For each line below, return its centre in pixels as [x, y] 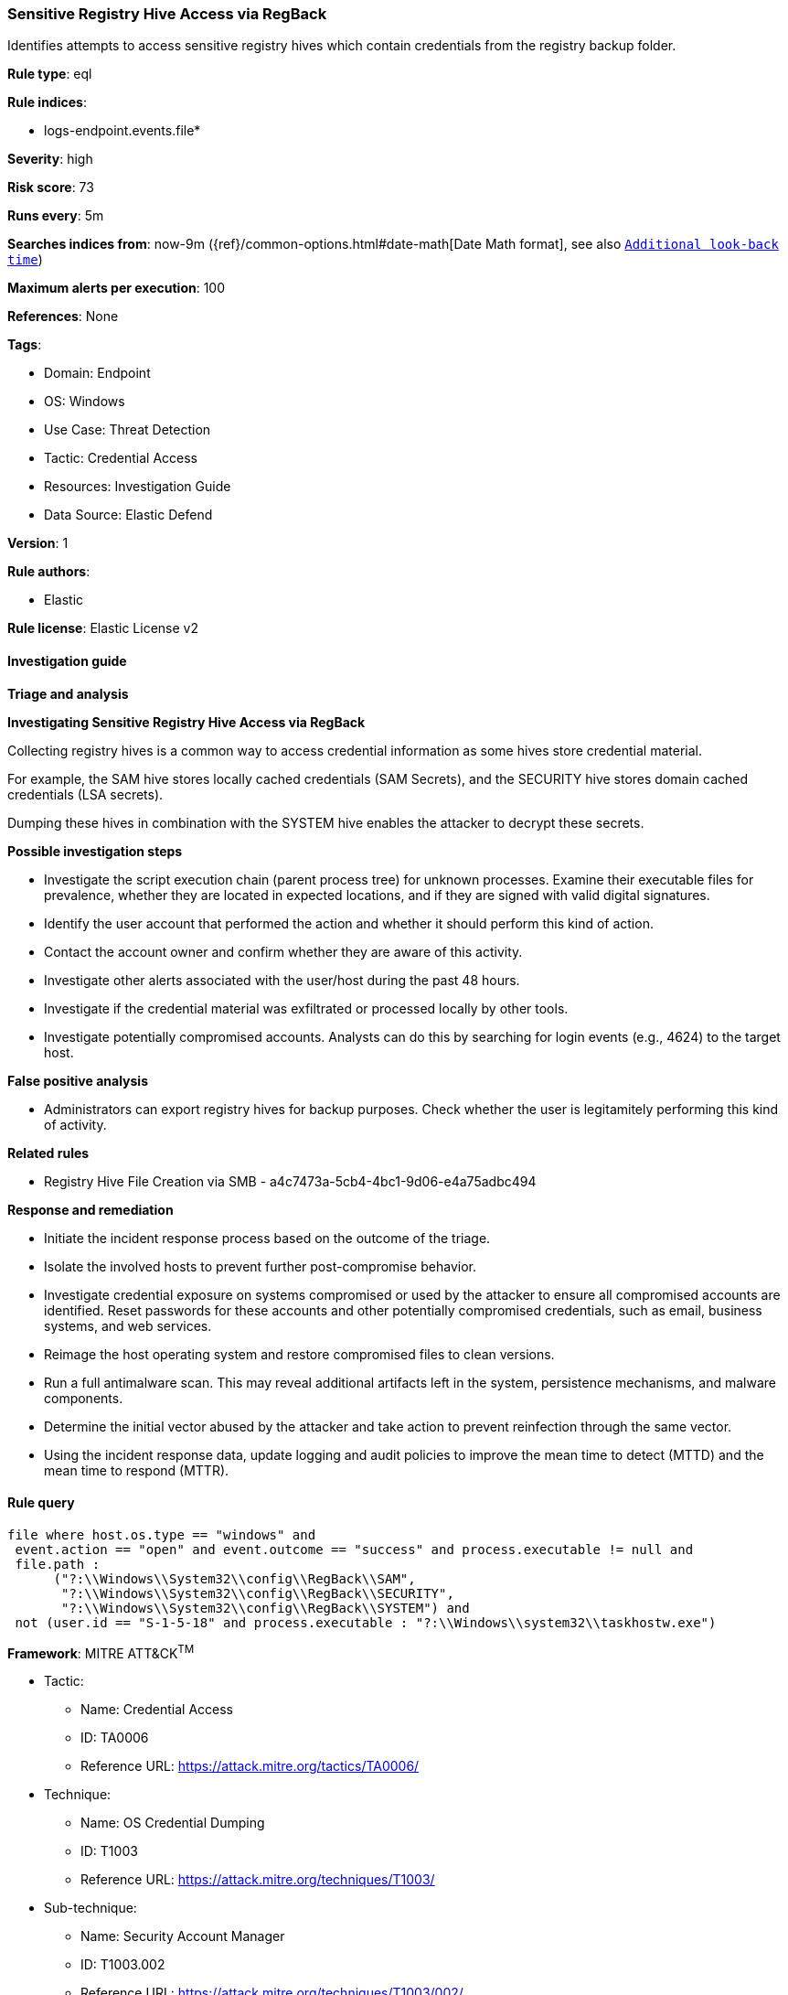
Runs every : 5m [56, 216]
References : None [63, 316]
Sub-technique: [91, 1908]
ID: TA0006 [115, 1738]
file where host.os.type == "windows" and [162, 1534]
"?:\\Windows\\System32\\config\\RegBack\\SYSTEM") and [266, 1608]
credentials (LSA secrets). [85, 794]
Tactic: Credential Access [121, 458]
